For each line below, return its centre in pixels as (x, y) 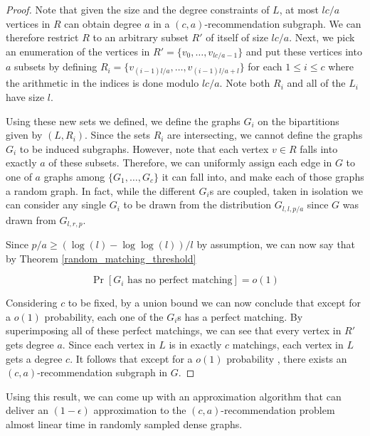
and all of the (316, 83)
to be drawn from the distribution (197, 204)
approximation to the (140, 410)
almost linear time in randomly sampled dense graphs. (124, 424)
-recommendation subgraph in (102, 372)
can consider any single (56, 204)
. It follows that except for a (131, 358)
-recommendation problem (278, 410)
